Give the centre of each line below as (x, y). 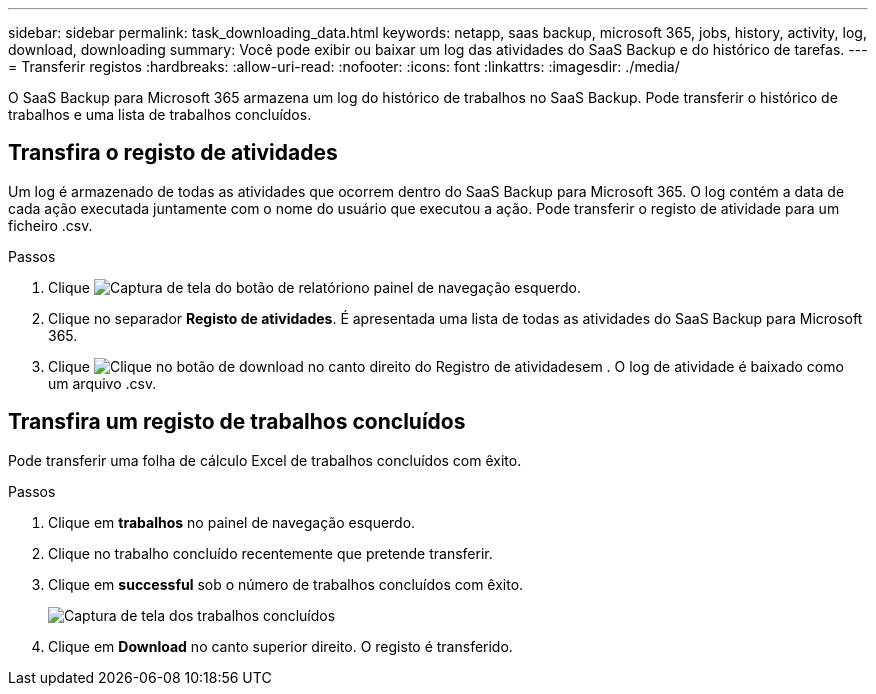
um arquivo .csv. (102, 383)
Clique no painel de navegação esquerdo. (314, 287)
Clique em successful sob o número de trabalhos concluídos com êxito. (286, 584)
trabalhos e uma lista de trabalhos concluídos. (160, 114)
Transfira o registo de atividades (173, 153)
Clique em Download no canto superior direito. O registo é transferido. (280, 646)
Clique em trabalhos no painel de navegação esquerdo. (232, 522)
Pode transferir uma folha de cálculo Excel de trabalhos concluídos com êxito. (265, 460)
